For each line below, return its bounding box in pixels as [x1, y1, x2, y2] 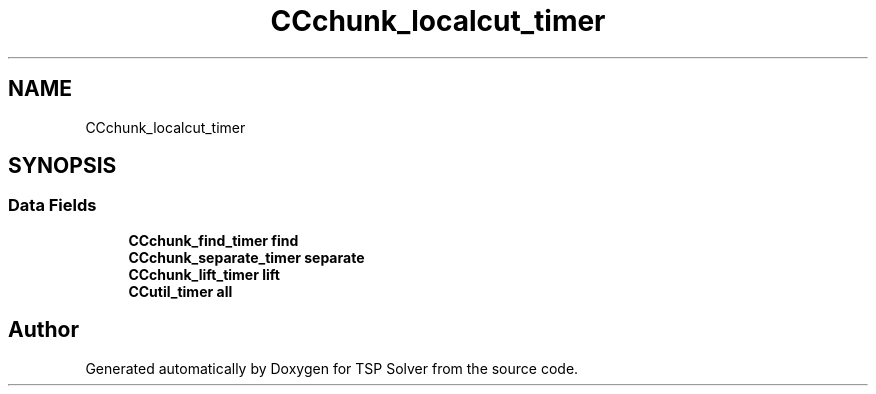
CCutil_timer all [128, 282, 233, 300]
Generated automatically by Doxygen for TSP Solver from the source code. [85, 359, 579, 377]
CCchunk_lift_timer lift [128, 265, 280, 283]
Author [8, 317, 79, 343]
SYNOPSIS [8, 153, 117, 179]
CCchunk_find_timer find [128, 231, 299, 249]
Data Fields [8, 195, 97, 216]
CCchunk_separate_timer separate [128, 248, 365, 266]
